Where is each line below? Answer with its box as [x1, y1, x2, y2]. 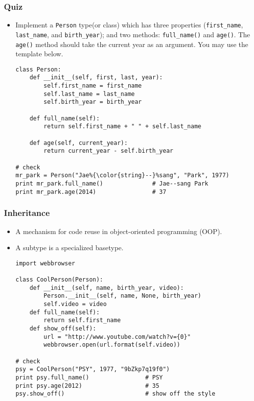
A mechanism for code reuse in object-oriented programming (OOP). [15, 226, 222, 236]
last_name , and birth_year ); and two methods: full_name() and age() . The [15, 29, 250, 39]
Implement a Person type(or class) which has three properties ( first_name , [15, 20, 243, 30]
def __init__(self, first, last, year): [29, 74, 163, 81]
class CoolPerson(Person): [15, 276, 103, 283]
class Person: [15, 66, 61, 73]
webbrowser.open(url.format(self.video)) [44, 341, 181, 349]
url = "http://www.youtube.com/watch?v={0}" [44, 333, 191, 340]
